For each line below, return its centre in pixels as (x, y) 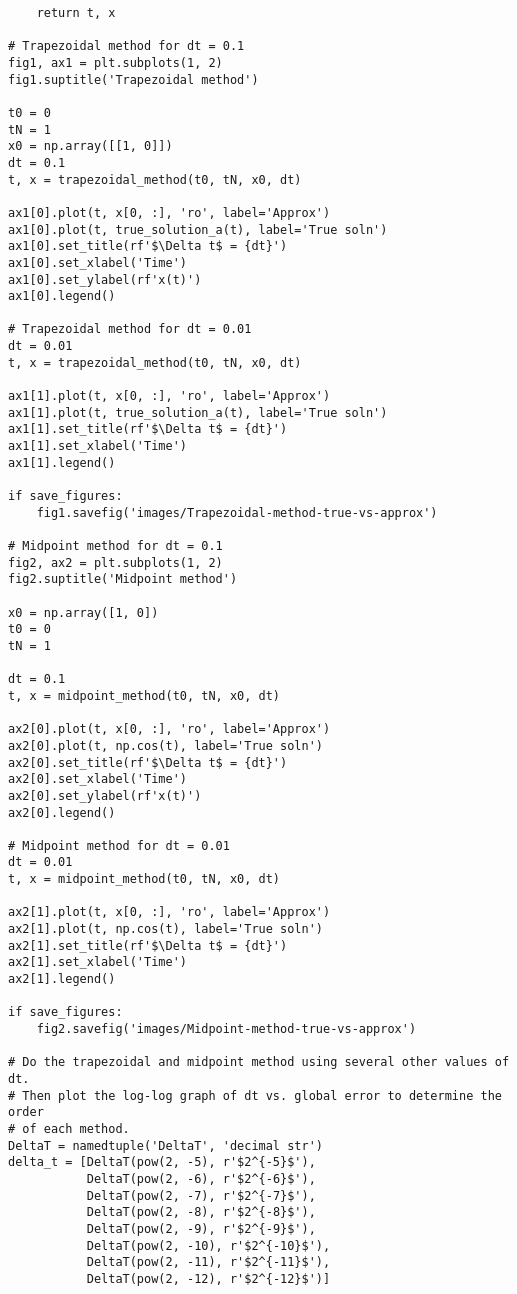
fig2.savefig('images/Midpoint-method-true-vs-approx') (226, 1029)
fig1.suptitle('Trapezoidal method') (133, 79)
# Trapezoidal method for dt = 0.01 (130, 329)
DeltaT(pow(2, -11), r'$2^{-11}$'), (208, 1262)
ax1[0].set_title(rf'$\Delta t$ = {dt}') (148, 246)
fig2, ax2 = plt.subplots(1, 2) (115, 562)
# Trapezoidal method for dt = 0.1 (126, 46)
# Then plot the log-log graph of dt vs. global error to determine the (255, 1095)
